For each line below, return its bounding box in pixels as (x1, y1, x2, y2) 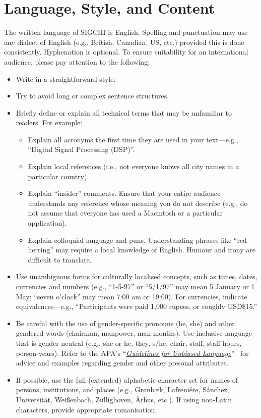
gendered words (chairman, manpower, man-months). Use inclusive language (16, 328, 252, 338)
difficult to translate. (28, 254, 92, 265)
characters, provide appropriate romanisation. (16, 404, 157, 414)
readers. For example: (16, 117, 83, 128)
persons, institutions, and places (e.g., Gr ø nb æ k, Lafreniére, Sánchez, (16, 384, 229, 395)
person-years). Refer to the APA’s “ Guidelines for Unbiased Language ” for (16, 347, 249, 358)
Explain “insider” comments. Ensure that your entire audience (28, 188, 221, 198)
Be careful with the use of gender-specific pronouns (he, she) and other (16, 318, 235, 328)
